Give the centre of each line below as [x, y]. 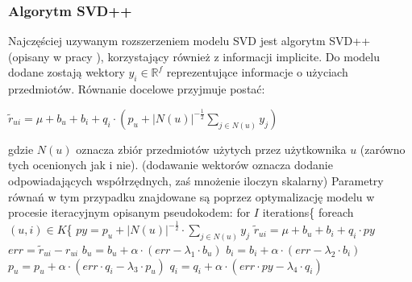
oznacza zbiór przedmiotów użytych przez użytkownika [211, 149]
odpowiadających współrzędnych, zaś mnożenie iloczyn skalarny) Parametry [196, 180]
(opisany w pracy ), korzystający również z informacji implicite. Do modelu [194, 56]
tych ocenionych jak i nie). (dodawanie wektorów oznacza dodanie [171, 165]
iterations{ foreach [308, 212]
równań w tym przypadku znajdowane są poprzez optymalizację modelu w [191, 196]
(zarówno [383, 149]
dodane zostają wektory [67, 72]
